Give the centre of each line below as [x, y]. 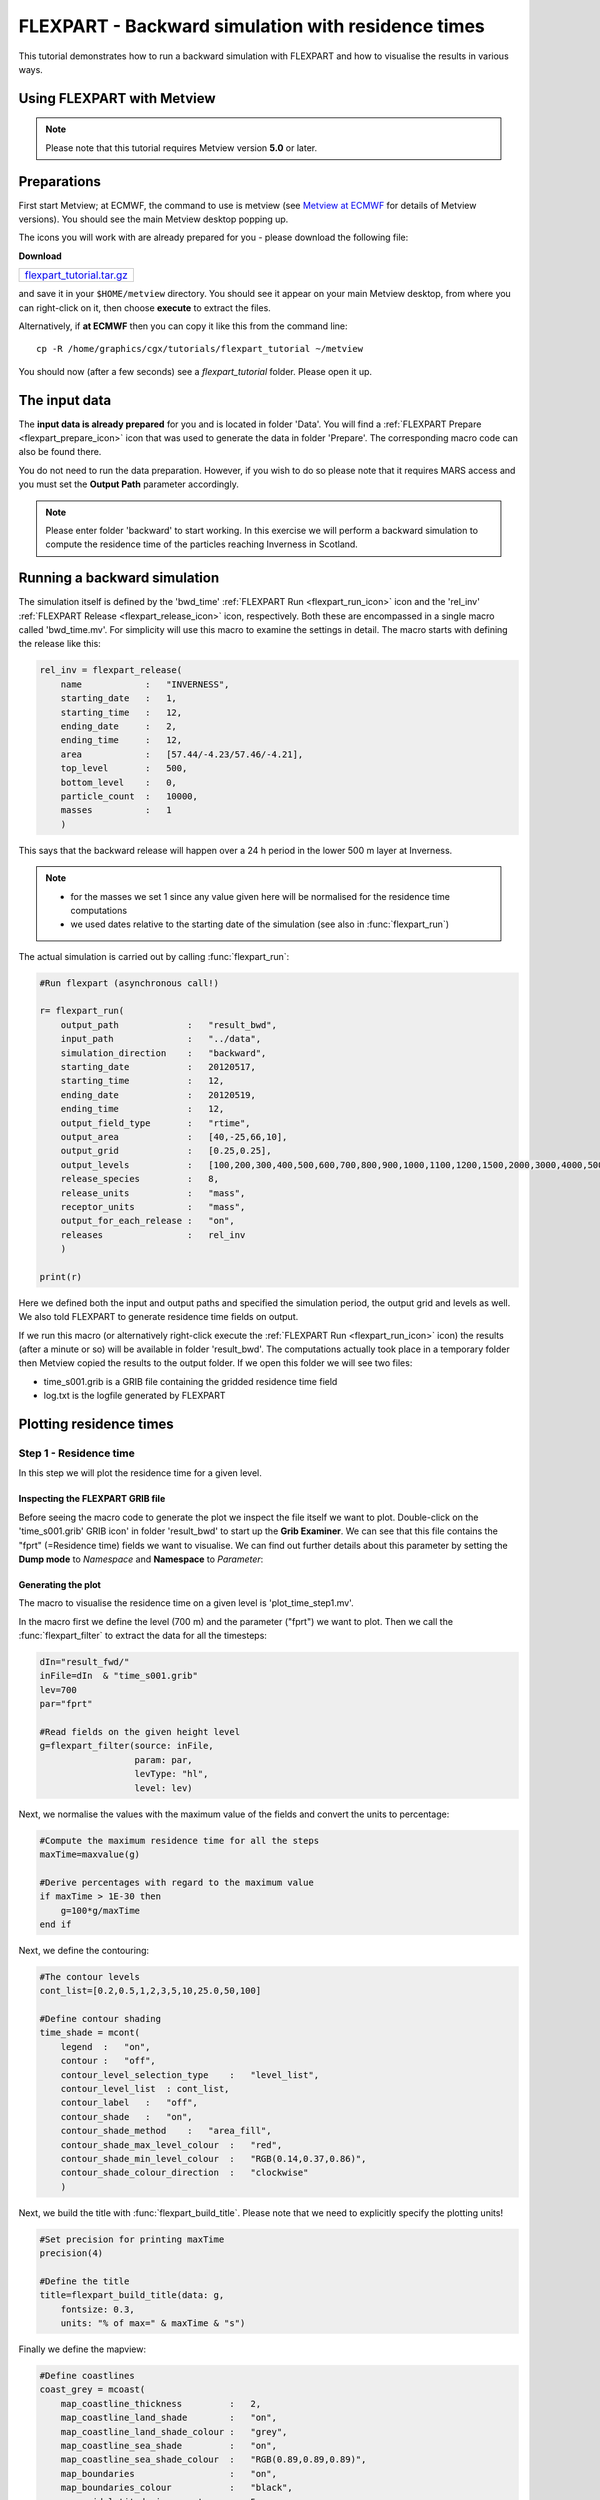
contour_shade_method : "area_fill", [166, 2131]
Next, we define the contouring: [84, 1950]
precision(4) [71, 2253]
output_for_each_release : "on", [147, 1221]
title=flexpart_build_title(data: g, [132, 2295]
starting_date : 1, [118, 698]
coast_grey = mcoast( [92, 2389]
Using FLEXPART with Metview [117, 98]
